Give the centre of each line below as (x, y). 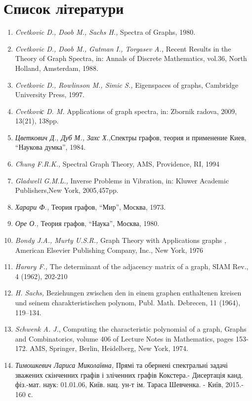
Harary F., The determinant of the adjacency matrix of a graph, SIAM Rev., (132, 266)
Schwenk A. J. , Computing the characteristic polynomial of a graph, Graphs (131, 329)
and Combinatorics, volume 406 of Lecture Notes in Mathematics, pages (124, 338)
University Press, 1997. (50, 94)
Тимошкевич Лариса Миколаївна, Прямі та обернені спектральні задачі (121, 365)
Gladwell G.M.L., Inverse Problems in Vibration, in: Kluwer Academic (122, 180)
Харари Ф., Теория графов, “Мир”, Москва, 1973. (90, 206)
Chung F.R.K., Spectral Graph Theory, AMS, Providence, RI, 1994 (117, 164)
